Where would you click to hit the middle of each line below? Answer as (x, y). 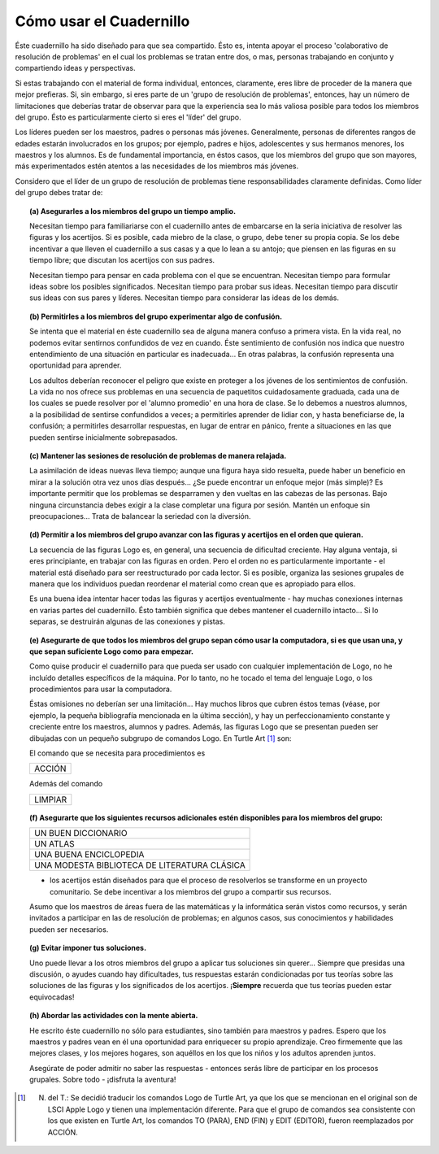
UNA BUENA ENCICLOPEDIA (89, 855)
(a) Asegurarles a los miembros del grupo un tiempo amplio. (133, 211)
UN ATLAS (54, 844)
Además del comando (66, 784)
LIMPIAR (50, 799)
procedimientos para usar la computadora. (101, 689)
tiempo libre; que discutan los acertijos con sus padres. (122, 260)
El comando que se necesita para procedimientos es (117, 753)
